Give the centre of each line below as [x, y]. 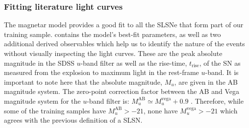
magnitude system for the [42, 101]
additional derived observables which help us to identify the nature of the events [124, 44]
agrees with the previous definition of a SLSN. [73, 120]
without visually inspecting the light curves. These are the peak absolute [113, 53]
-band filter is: [108, 101]
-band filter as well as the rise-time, [134, 63]
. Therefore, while [217, 101]
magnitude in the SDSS [39, 63]
